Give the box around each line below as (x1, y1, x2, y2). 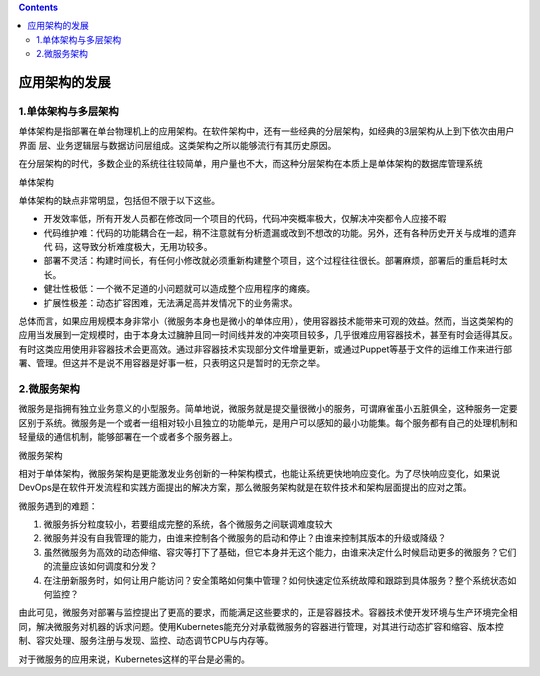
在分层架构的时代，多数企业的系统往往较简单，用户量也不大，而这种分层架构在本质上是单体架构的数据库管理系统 (18, 158, 483, 170)
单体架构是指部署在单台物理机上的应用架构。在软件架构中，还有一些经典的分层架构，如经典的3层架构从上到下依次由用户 (18, 125, 515, 137)
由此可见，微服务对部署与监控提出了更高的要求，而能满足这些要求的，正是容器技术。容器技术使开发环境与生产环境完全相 (18, 606, 518, 619)
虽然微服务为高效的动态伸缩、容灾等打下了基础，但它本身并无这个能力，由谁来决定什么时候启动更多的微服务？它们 (43, 546, 517, 558)
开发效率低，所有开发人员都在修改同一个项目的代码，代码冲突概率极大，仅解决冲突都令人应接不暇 (43, 213, 447, 225)
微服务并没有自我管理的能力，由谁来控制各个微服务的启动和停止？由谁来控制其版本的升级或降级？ (43, 532, 447, 544)
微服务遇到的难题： (18, 500, 98, 512)
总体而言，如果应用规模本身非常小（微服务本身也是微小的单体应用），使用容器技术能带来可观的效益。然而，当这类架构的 (18, 315, 514, 327)
